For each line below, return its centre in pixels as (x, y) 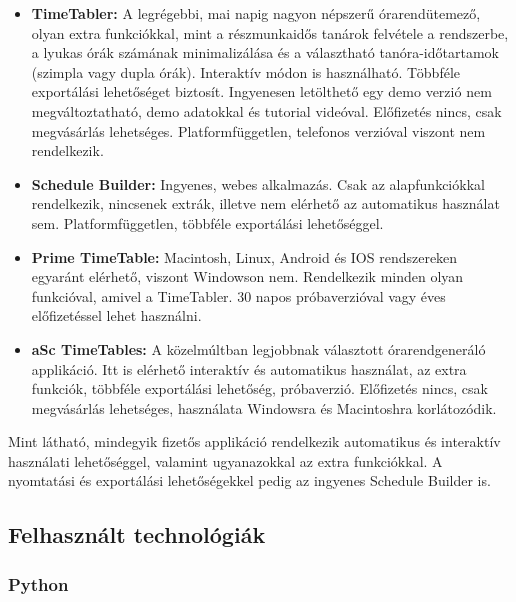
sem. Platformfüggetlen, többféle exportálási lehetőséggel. (207, 222)
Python (38, 583)
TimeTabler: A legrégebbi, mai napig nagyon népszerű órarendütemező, (256, 13)
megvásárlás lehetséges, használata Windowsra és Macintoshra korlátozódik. (264, 407)
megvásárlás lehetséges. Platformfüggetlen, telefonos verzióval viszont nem (258, 130)
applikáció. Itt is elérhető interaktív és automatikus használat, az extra (249, 368)
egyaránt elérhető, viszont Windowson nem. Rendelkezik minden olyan (247, 276)
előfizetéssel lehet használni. (116, 315)
